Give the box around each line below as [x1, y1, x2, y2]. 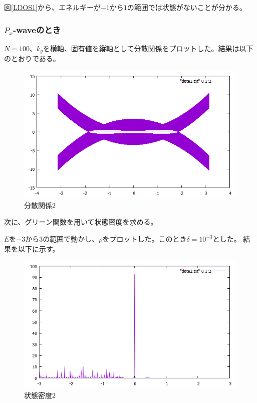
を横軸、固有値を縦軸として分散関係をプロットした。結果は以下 [43, 43, 253, 53]
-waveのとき [13, 23, 61, 36]
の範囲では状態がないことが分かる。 [127, 2, 246, 12]
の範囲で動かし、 [43, 234, 99, 244]
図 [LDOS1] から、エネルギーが [4, 2, 101, 12]
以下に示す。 [18, 243, 60, 254]
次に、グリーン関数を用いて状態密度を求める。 [4, 217, 158, 227]
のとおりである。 [4, 53, 60, 64]
